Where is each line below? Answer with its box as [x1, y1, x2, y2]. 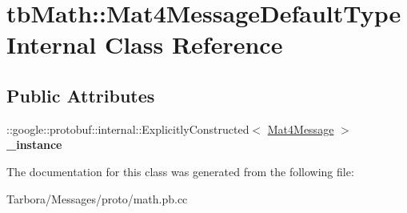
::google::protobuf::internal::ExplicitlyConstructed [6, 120, 249, 137]
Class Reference [104, 28, 283, 61]
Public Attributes [6, 82, 155, 107]
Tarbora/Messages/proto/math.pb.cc [6, 190, 188, 207]
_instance [6, 136, 62, 153]
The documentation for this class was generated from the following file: [6, 163, 354, 179]
